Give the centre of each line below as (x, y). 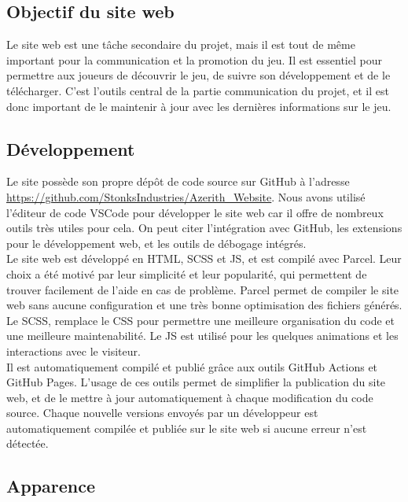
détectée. (28, 443)
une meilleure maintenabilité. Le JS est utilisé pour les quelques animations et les (202, 336)
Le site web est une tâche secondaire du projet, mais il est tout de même (181, 44)
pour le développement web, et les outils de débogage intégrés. (156, 243)
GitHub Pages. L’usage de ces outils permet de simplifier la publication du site (196, 382)
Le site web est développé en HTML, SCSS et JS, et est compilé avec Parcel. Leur (204, 258)
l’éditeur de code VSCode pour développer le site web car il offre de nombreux (195, 212)
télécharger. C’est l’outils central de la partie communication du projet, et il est (198, 90)
